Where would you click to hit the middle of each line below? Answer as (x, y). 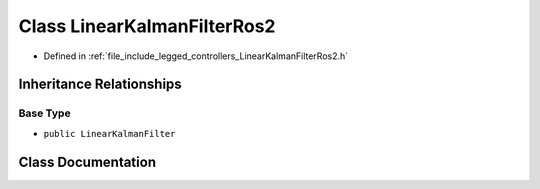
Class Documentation (87, 161)
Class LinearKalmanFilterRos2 (147, 26)
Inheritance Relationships (100, 84)
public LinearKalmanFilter (109, 133)
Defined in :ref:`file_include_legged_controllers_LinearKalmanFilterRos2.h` (196, 56)
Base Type (44, 113)
